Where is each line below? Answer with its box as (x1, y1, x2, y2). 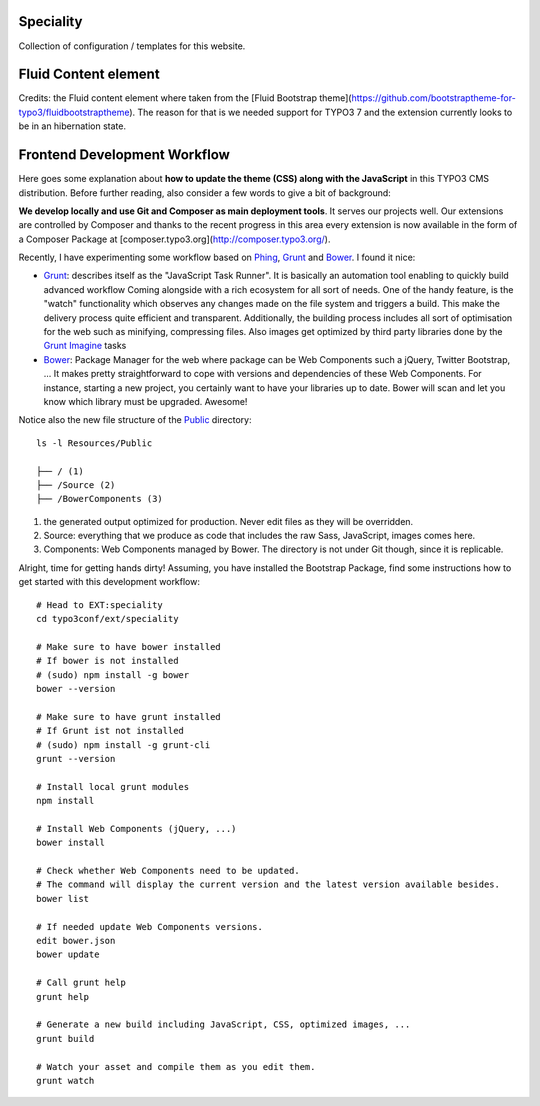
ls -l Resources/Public (36, 437, 153, 449)
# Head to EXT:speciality (36, 599, 164, 610)
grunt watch (36, 1075, 95, 1086)
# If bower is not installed (36, 655, 179, 667)
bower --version (36, 683, 116, 694)
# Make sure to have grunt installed (36, 711, 222, 722)
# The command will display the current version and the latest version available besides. (36, 879, 500, 890)
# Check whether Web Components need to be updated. (36, 865, 300, 877)
